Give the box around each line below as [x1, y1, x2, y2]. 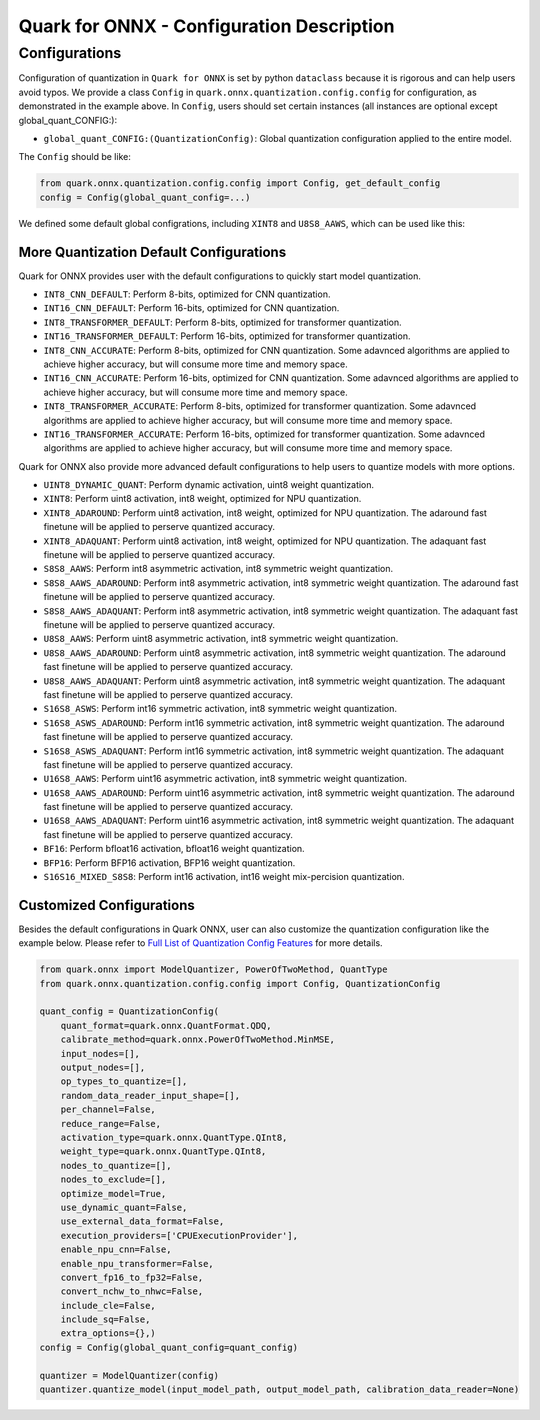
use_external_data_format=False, [60, 1216, 225, 1227]
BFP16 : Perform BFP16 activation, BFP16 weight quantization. [43, 856, 296, 869]
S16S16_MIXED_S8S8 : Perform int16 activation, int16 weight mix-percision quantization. [43, 871, 405, 883]
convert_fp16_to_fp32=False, [60, 1271, 204, 1283]
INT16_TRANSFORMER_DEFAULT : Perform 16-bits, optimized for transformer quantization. [43, 330, 411, 342]
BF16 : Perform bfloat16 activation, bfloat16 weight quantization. [43, 843, 305, 855]
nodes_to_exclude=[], [60, 1174, 167, 1185]
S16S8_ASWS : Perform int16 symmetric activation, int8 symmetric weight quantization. [43, 703, 398, 715]
